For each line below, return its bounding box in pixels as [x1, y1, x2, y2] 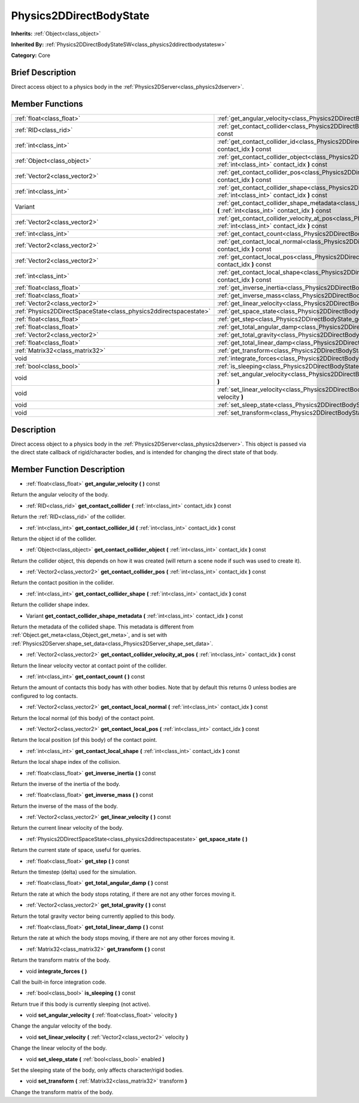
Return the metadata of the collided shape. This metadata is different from [11, 623, 194, 630]
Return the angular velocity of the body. [11, 491, 109, 498]
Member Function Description [11, 464, 125, 475]
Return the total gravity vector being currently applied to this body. [11, 912, 176, 920]
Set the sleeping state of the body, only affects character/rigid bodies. [11, 1066, 184, 1074]
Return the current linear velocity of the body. [11, 824, 124, 832]
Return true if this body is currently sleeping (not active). [11, 1001, 151, 1008]
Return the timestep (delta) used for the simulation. [11, 869, 137, 876]
